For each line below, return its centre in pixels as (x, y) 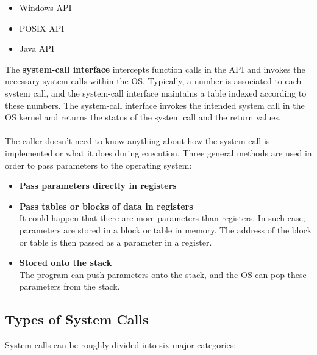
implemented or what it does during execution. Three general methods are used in (158, 152)
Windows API (45, 7)
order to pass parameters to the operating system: (98, 165)
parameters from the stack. (69, 286)
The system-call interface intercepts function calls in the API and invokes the (155, 69)
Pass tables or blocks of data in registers (106, 206)
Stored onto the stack (66, 262)
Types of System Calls (77, 319)
